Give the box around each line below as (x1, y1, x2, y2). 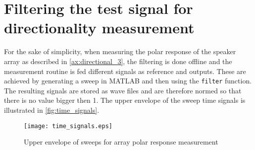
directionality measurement (4, 17, 195, 38)
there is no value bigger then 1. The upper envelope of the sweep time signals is (4, 95, 246, 105)
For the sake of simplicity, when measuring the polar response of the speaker (4, 46, 236, 57)
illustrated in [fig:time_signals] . (4, 104, 100, 115)
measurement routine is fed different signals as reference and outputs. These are (4, 66, 246, 76)
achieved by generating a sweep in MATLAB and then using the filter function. (4, 75, 252, 86)
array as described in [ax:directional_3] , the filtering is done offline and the (4, 56, 232, 66)
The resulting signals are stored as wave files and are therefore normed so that (4, 85, 242, 95)
